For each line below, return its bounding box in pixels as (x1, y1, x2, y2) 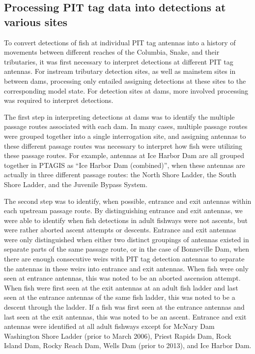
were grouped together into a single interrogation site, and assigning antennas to (4, 130, 246, 141)
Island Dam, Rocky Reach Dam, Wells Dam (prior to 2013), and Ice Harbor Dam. (4, 340, 252, 351)
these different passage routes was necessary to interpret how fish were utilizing (4, 140, 242, 151)
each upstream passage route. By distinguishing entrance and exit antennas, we (4, 205, 243, 216)
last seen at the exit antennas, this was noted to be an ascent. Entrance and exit (4, 311, 247, 322)
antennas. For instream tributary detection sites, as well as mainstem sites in (4, 66, 236, 76)
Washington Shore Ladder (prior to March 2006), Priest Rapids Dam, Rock (4, 330, 231, 341)
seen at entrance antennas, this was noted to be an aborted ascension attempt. (4, 273, 241, 283)
